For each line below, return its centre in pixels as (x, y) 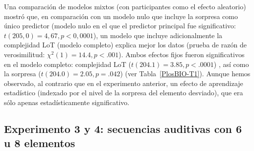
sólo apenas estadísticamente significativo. (67, 102)
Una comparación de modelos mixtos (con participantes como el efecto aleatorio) (125, 6)
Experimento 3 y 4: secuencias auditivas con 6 (123, 128)
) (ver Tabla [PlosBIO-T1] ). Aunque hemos (185, 74)
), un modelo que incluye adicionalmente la (158, 35)
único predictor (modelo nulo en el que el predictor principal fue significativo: (120, 26)
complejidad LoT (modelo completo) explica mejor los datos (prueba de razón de (125, 45)
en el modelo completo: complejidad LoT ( (68, 64)
